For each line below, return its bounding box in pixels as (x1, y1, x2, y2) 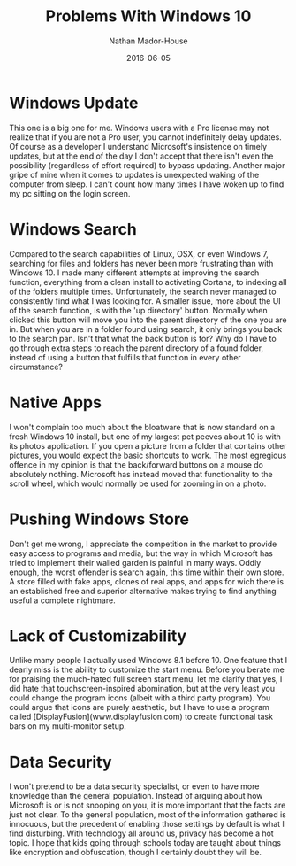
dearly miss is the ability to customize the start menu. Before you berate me (9, 664, 285, 675)
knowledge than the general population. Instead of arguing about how (9, 791, 263, 801)
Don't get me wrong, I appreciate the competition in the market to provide (9, 538, 277, 549)
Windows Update (9, 93, 139, 112)
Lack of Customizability (9, 626, 187, 646)
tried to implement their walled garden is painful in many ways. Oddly (9, 557, 262, 568)
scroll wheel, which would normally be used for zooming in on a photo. (9, 478, 267, 489)
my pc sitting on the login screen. (9, 188, 131, 198)
